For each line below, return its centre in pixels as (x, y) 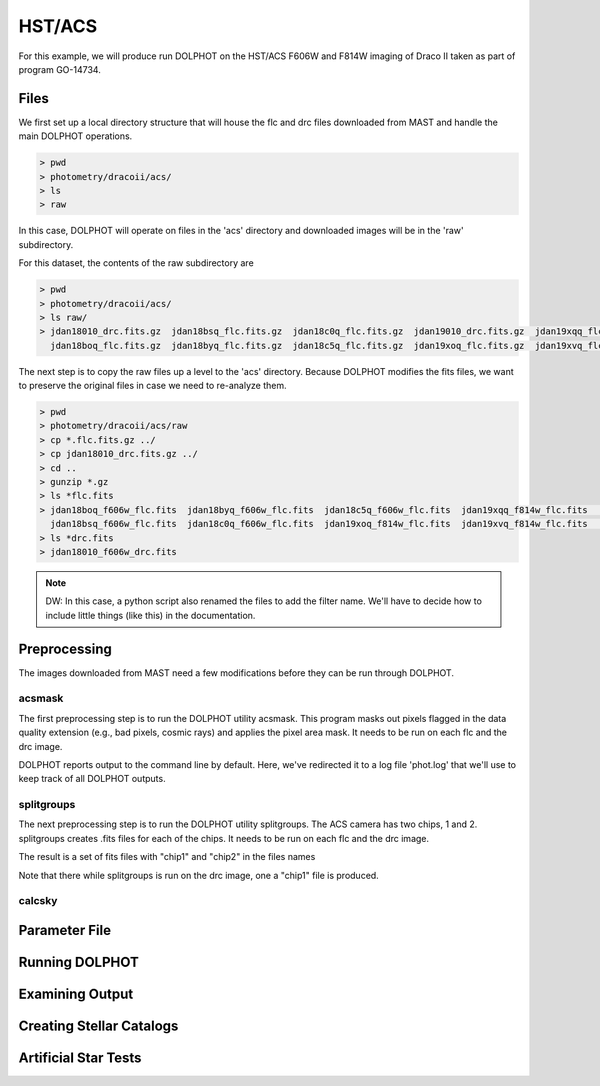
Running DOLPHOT (79, 962)
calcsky (38, 901)
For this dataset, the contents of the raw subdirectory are (136, 263)
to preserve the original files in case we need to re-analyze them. (152, 386)
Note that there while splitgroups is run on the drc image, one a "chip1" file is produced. (198, 875)
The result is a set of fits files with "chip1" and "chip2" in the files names (167, 857)
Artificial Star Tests (80, 1058)
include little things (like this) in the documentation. (150, 615)
